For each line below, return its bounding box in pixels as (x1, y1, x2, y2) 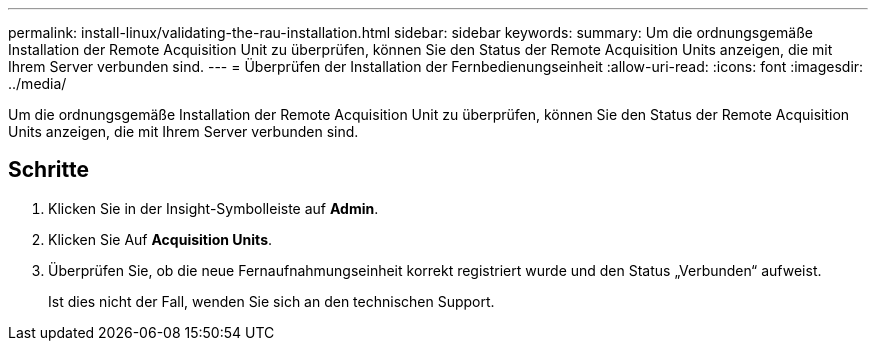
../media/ (8, 75, 67, 92)
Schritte (8, 157, 89, 183)
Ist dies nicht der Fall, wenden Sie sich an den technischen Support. (48, 292, 495, 310)
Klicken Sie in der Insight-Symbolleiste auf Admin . (48, 199, 379, 217)
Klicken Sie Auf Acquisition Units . (48, 230, 273, 248)
